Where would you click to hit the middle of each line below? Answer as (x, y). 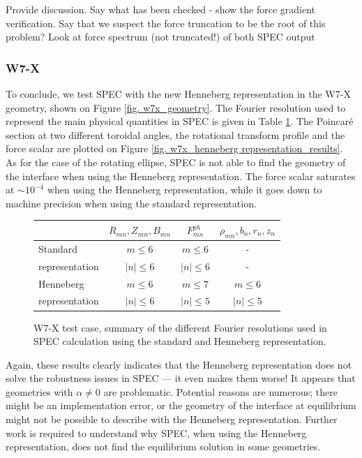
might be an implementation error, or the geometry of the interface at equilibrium (181, 405)
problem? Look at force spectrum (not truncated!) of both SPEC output (160, 37)
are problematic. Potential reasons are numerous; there (220, 391)
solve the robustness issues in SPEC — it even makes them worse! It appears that (181, 378)
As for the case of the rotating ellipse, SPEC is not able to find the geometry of (176, 162)
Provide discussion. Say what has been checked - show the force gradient (160, 9)
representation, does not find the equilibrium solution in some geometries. (163, 446)
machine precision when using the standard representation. (131, 203)
